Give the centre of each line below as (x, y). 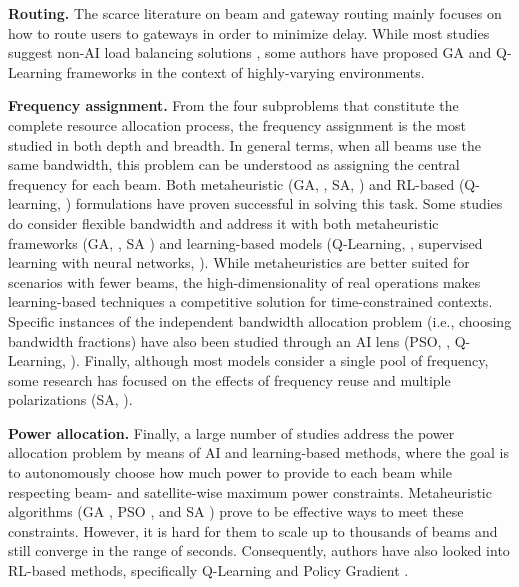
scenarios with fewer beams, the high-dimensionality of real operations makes (244, 281)
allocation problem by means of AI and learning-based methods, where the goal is (258, 452)
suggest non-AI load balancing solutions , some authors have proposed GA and (250, 52)
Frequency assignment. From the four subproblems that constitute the (233, 105)
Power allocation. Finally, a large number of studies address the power (231, 432)
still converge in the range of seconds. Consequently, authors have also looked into (259, 550)
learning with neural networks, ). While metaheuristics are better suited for (239, 262)
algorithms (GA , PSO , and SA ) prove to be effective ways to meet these (236, 511)
